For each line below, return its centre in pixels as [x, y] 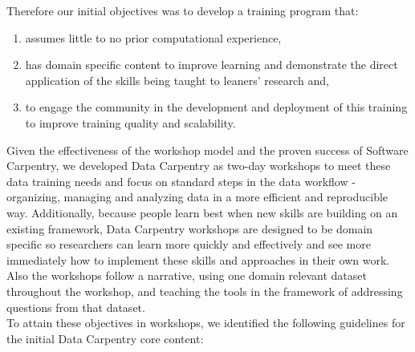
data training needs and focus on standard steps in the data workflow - [181, 181]
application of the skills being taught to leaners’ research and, [177, 80]
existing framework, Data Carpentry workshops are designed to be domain [190, 228]
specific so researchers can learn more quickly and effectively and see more [189, 244]
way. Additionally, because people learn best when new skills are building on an [202, 212]
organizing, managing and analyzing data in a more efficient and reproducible [197, 197]
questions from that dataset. [76, 307]
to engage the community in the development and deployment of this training [216, 107]
